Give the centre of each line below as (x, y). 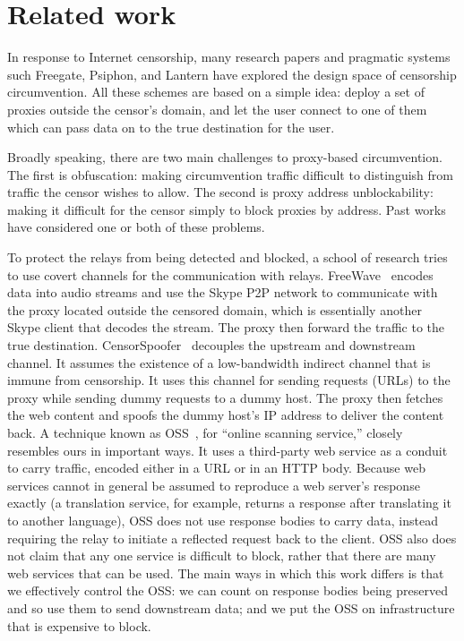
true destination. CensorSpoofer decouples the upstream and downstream (211, 345)
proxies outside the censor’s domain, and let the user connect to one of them (217, 109)
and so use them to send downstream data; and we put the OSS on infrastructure (231, 607)
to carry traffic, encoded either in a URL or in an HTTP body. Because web (216, 468)
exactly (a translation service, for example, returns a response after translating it (229, 503)
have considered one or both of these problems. (136, 227)
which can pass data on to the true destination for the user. (171, 127)
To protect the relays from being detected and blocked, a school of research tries (228, 257)
